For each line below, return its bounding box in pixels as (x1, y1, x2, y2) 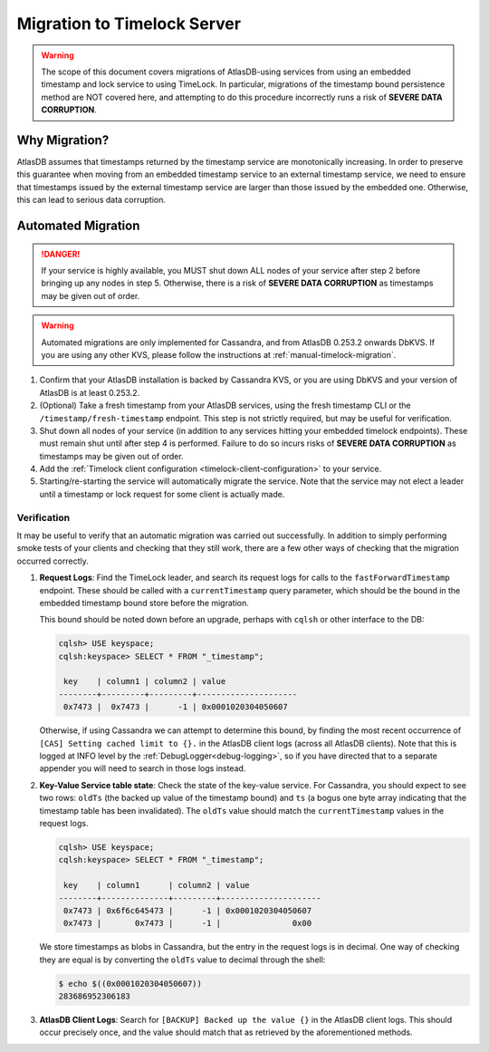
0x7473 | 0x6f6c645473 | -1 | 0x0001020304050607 (63, 905, 312, 915)
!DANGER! (41, 248, 81, 259)
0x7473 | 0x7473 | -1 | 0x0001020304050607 (63, 702, 289, 712)
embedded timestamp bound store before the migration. (39, 597, 249, 608)
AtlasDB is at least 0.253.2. (39, 387, 140, 398)
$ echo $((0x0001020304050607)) (58, 979, 203, 989)
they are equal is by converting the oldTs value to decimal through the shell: (39, 954, 326, 965)
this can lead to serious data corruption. (16, 195, 167, 206)
